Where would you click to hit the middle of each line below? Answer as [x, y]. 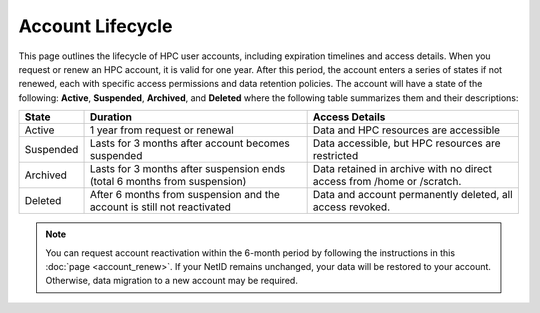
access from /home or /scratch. [387, 182]
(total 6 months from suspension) [168, 182]
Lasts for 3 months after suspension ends [187, 169]
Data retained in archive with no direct [402, 169]
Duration [110, 117]
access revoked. [351, 207]
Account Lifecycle [95, 26]
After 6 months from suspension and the [184, 195]
